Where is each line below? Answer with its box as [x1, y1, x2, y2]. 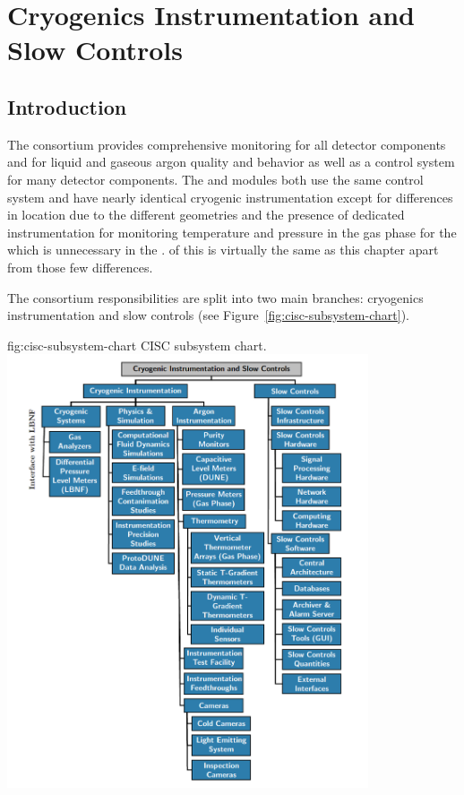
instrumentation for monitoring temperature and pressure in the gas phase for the [7, 222, 457, 241]
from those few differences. [7, 257, 153, 276]
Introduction [7, 92, 127, 120]
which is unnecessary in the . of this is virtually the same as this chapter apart [7, 240, 439, 259]
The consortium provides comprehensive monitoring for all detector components [7, 134, 446, 153]
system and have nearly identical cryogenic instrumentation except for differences [7, 187, 453, 206]
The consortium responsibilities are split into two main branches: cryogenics [7, 288, 424, 307]
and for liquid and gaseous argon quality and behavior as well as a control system [7, 152, 455, 171]
